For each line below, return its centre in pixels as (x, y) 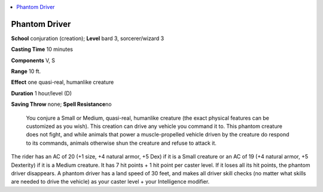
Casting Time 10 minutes (42, 49)
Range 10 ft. (26, 71)
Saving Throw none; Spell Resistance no (61, 104)
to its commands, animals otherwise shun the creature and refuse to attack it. (121, 143)
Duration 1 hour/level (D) (41, 93)
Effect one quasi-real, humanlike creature (63, 82)
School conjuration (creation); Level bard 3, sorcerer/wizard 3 (88, 38)
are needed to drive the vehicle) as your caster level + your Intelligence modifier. (110, 182)
